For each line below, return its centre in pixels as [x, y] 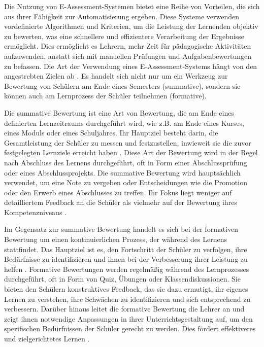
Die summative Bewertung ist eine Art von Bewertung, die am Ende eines [119, 112]
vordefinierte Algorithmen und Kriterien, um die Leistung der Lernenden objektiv [131, 26]
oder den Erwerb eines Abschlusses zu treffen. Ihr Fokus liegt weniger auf [118, 192]
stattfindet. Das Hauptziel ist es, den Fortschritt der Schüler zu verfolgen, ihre [126, 249]
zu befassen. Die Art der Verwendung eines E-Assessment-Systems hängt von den [131, 66]
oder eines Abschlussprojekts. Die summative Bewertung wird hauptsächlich [122, 172]
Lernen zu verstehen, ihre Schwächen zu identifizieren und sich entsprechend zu [127, 299]
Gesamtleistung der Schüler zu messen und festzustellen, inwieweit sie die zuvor [128, 142]
